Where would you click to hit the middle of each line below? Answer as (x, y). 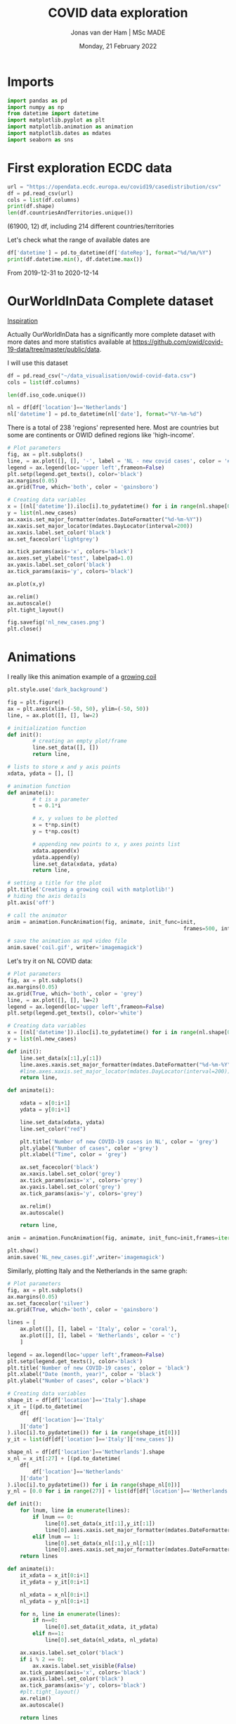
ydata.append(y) (56, 857)
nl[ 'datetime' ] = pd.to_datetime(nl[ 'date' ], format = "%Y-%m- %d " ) (105, 414)
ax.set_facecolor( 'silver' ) (48, 1303)
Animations (41, 657)
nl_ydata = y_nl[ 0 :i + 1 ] (55, 1601)
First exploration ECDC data (90, 168)
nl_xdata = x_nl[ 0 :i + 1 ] (55, 1595)
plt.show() (23, 1251)
